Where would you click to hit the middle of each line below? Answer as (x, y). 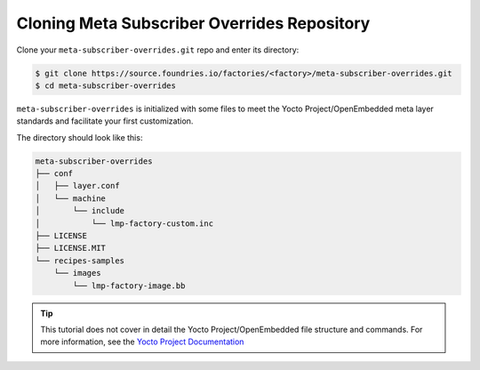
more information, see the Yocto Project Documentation (142, 342)
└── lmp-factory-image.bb (129, 286)
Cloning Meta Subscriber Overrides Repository (193, 23)
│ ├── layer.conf (77, 186)
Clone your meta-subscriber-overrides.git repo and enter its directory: (158, 50)
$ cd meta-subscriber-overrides (106, 85)
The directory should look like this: (80, 137)
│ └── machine (71, 198)
